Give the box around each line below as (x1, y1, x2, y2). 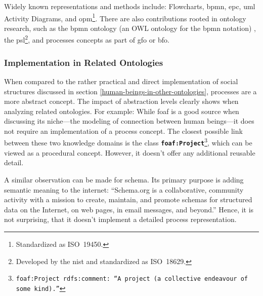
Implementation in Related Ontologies (4, 56, 163, 68)
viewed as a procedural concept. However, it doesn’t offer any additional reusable (4, 147, 255, 158)
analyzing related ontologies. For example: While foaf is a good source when (4, 105, 239, 116)
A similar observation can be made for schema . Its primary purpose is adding (4, 174, 244, 184)
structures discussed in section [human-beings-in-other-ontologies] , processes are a (4, 86, 257, 96)
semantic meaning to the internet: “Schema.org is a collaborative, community (4, 184, 244, 195)
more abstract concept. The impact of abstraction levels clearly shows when (4, 96, 239, 106)
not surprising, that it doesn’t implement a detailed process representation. (4, 214, 237, 225)
